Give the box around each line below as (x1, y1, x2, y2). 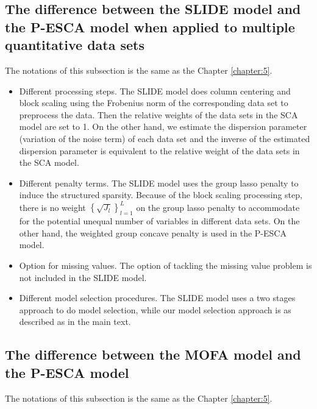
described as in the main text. (19, 315, 131, 328)
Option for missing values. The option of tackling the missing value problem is (19, 259, 312, 271)
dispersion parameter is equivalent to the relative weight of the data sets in (19, 144, 300, 157)
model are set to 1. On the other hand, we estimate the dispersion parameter (19, 120, 307, 133)
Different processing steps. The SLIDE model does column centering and (19, 84, 291, 97)
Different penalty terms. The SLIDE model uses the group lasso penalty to (19, 176, 299, 189)
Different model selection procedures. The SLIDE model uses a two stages (19, 291, 296, 304)
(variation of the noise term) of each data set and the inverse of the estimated (19, 132, 310, 144)
